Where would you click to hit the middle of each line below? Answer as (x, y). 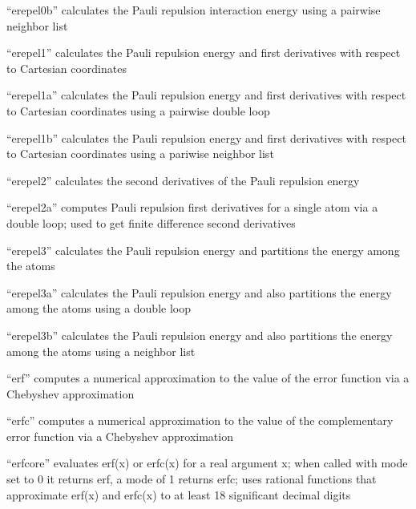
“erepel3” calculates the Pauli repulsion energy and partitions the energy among (203, 250)
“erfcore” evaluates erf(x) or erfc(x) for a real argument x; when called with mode (207, 463)
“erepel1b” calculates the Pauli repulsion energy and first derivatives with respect (206, 137)
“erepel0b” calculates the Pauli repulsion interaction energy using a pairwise (194, 10)
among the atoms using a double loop (99, 308)
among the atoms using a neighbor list (101, 351)
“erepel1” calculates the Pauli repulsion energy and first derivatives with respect (204, 53)
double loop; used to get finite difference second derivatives (151, 222)
